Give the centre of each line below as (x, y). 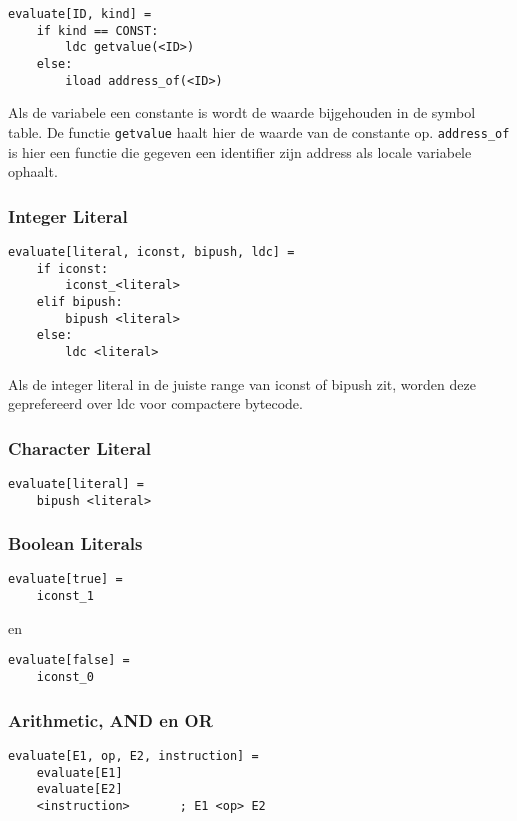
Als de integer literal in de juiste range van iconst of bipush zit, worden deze (242, 383)
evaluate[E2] (79, 789)
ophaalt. (33, 171)
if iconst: (72, 268)
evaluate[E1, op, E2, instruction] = (133, 755)
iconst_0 (65, 677)
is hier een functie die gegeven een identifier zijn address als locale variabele (240, 151)
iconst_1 (65, 596)
